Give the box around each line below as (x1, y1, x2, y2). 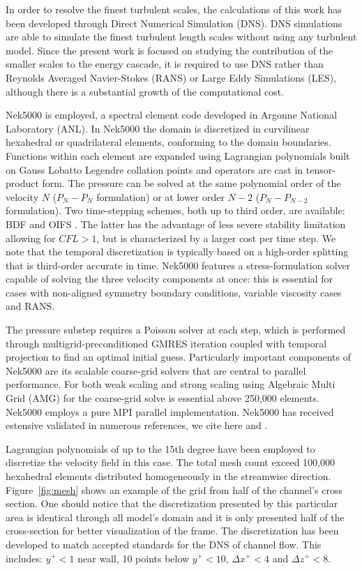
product (6, 176, 39, 190)
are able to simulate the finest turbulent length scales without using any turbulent (6, 29, 357, 44)
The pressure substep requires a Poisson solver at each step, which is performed (6, 322, 346, 337)
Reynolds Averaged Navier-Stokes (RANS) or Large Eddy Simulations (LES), (6, 70, 337, 84)
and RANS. (6, 299, 55, 313)
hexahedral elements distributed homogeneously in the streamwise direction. (6, 469, 331, 483)
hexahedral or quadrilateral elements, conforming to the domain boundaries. (6, 135, 331, 149)
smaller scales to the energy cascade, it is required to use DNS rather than (6, 57, 324, 71)
